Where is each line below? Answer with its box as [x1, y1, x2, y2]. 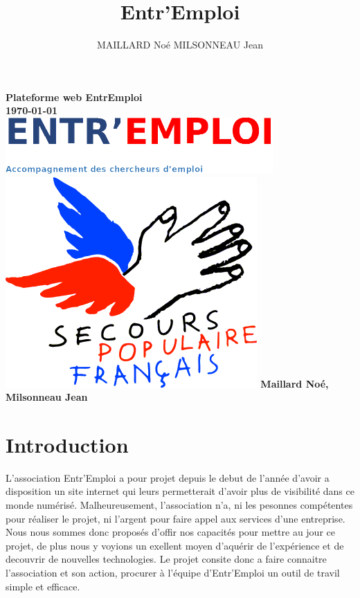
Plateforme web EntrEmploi [6, 89, 143, 104]
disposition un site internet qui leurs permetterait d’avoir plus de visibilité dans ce [6, 484, 354, 498]
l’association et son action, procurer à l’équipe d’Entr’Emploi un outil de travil [6, 565, 340, 579]
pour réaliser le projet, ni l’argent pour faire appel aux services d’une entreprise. [6, 511, 345, 525]
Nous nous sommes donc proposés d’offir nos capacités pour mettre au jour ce [6, 525, 335, 539]
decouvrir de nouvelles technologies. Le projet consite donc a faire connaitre [6, 552, 327, 566]
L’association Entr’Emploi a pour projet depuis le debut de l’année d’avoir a [6, 470, 330, 484]
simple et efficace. [6, 579, 80, 593]
